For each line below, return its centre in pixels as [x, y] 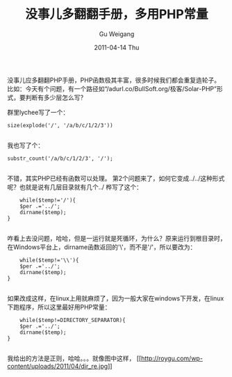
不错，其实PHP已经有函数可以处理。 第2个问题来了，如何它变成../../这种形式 [116, 178]
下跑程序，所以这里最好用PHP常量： [59, 307]
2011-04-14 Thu [117, 47]
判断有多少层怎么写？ [56, 97]
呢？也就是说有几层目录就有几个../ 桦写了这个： [75, 187]
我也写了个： [25, 145]
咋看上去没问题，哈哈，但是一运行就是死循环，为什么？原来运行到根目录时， [117, 238]
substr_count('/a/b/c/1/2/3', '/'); [60, 158]
